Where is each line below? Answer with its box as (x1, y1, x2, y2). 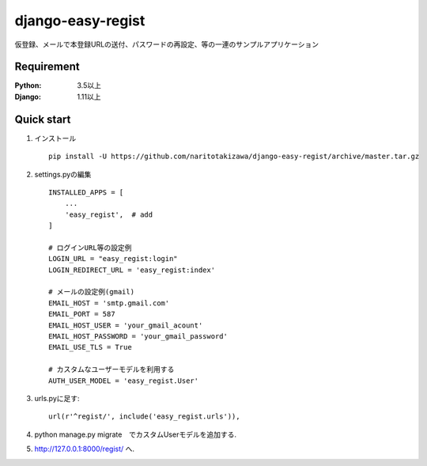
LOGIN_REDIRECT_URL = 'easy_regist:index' (48, 265, 216, 275)
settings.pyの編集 (34, 169, 92, 179)
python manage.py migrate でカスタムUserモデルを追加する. (34, 430, 237, 439)
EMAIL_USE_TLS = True (48, 343, 132, 352)
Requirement (14, 60, 81, 74)
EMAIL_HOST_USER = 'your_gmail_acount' (48, 320, 203, 330)
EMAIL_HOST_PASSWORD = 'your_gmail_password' (48, 332, 229, 340)
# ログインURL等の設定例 (48, 243, 132, 252)
